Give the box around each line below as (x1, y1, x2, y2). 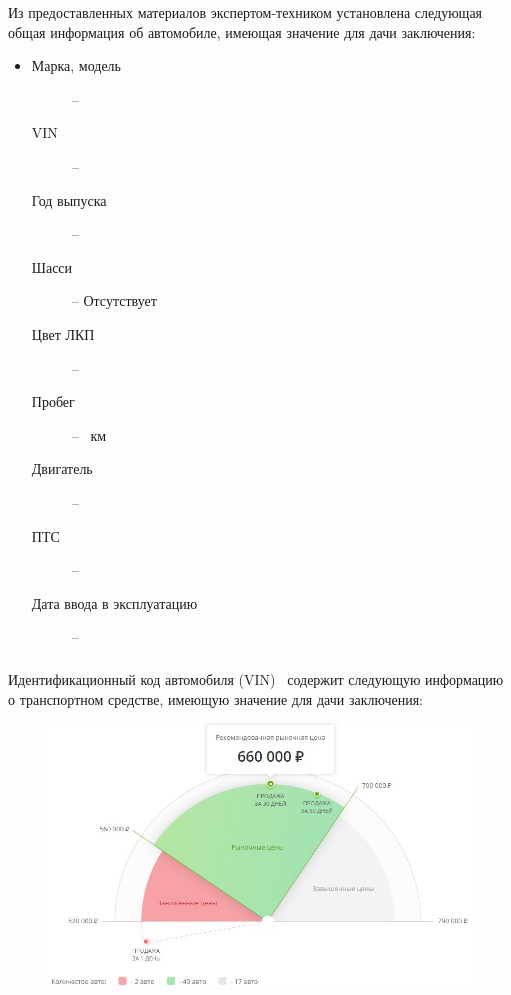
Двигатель (31, 458, 93, 479)
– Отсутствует (71, 290, 157, 311)
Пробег (31, 391, 75, 412)
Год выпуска (31, 189, 107, 210)
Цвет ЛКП (31, 323, 95, 344)
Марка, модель (31, 55, 121, 76)
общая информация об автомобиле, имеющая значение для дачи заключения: (8, 21, 476, 42)
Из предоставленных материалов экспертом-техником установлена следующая (8, 2, 483, 22)
